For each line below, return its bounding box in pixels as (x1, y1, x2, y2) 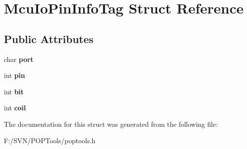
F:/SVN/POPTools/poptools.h (4, 135, 96, 145)
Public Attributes (4, 31, 94, 46)
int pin (4, 70, 25, 80)
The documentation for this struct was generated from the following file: (4, 119, 218, 129)
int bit (4, 86, 24, 96)
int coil (4, 103, 26, 113)
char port (4, 54, 34, 64)
